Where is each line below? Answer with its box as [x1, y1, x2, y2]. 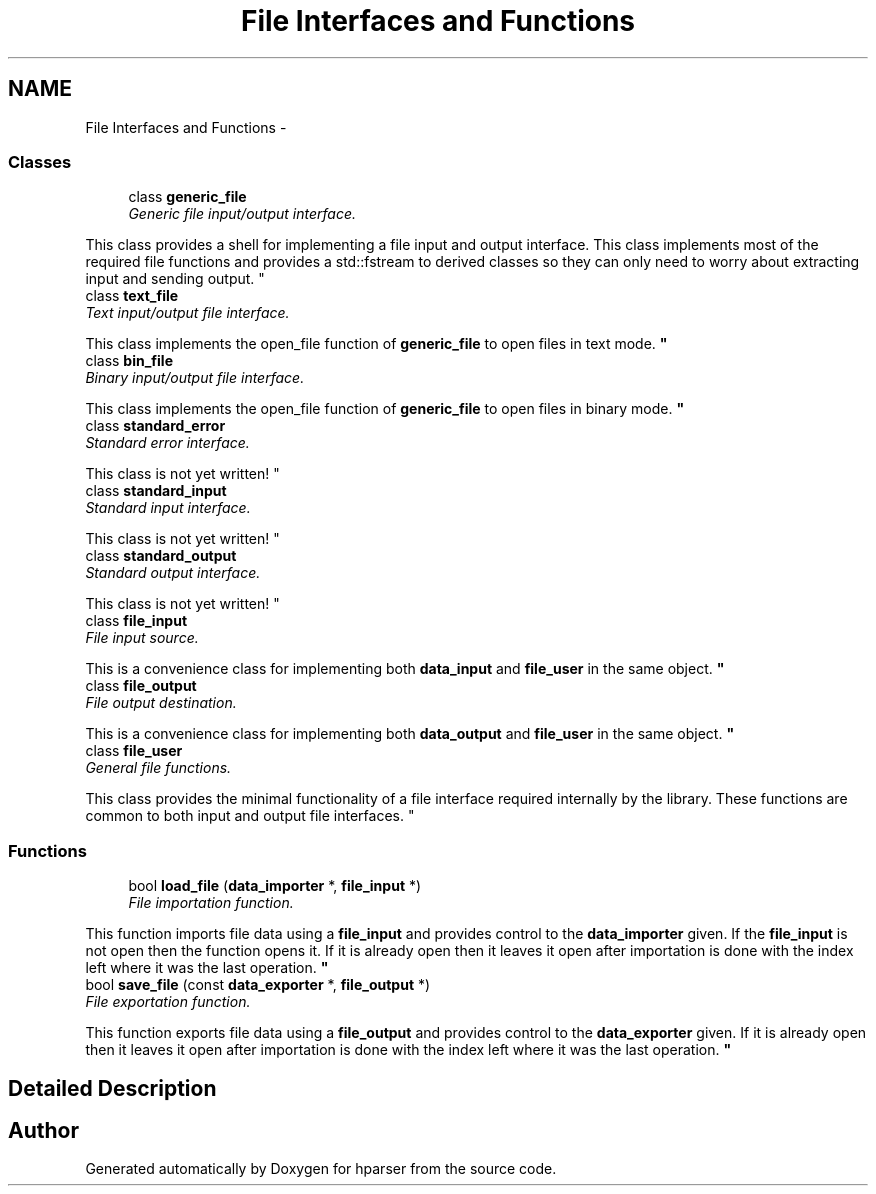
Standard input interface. [85, 499, 251, 517]
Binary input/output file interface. [85, 369, 305, 387]
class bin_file [85, 352, 173, 370]
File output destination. [85, 694, 237, 712]
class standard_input [85, 482, 227, 500]
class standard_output [85, 547, 237, 565]
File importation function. [128, 894, 294, 912]
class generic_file [128, 188, 247, 206]
